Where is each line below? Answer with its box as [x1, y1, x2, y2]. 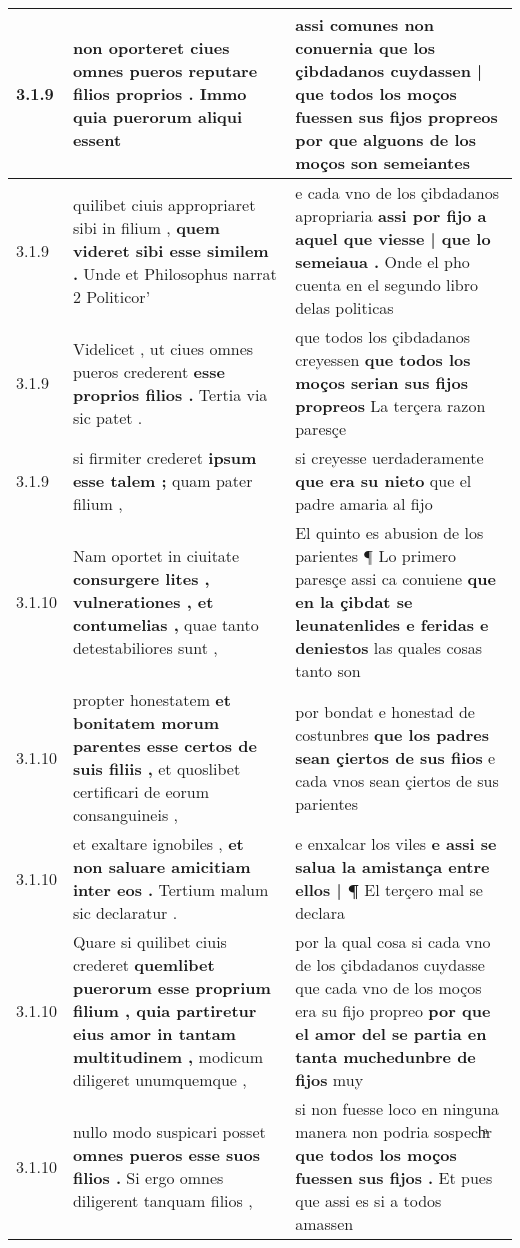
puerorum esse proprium [72, 976, 271, 999]
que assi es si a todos [295, 1189, 442, 1212]
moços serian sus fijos [295, 371, 468, 394]
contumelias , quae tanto [72, 613, 259, 636]
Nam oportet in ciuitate [72, 544, 240, 567]
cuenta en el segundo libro [295, 273, 479, 296]
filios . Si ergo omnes [72, 1166, 224, 1189]
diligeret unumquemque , [72, 1068, 247, 1091]
